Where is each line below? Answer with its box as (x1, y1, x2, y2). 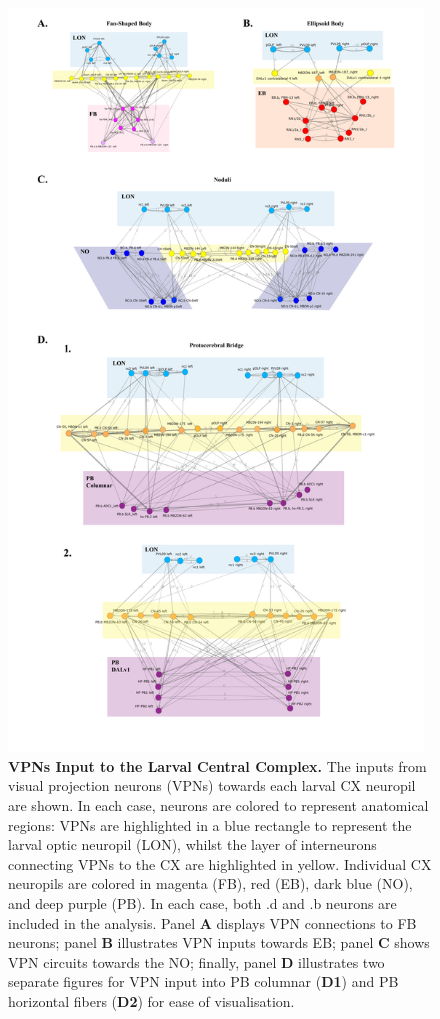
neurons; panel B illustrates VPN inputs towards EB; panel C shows (8, 932, 430, 953)
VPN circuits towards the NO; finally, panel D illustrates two (8, 951, 385, 972)
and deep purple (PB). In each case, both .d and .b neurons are (8, 893, 397, 913)
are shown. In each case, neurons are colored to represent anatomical (8, 795, 429, 816)
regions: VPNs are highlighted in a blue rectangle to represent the (8, 814, 412, 835)
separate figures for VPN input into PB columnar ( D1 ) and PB (8, 971, 399, 992)
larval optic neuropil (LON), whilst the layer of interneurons (8, 834, 377, 855)
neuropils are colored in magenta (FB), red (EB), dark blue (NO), (8, 873, 413, 894)
